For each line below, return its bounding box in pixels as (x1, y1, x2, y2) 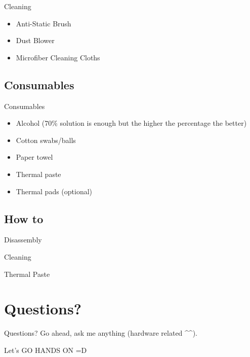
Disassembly (4, 234, 42, 245)
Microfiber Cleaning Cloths (16, 52, 100, 62)
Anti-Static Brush (16, 18, 71, 28)
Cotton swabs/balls (16, 134, 76, 145)
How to (4, 210, 44, 226)
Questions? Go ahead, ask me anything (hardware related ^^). (4, 328, 197, 338)
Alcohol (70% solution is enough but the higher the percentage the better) (16, 118, 247, 128)
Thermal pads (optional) (16, 186, 93, 196)
